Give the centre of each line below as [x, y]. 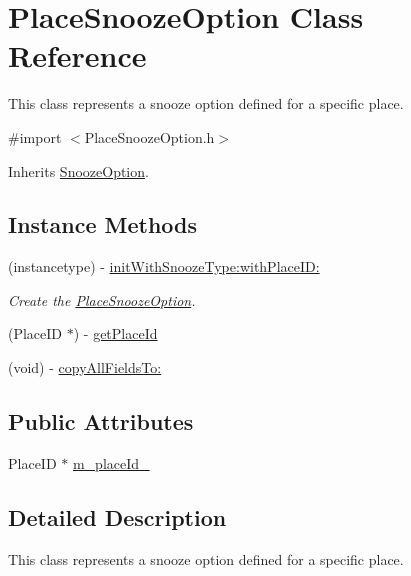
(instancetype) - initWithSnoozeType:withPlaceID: [164, 266]
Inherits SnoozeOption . [78, 170]
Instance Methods [102, 224]
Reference [77, 55]
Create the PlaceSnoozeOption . [102, 299]
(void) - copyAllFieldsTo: [85, 367]
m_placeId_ [111, 462]
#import [35, 136]
